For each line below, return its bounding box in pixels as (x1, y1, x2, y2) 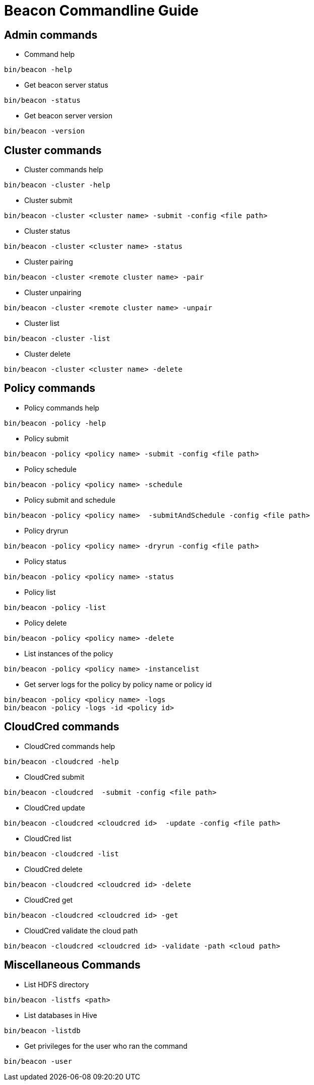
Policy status (24, 557, 67, 566)
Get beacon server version (24, 111, 112, 120)
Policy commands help (24, 403, 99, 412)
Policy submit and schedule (24, 495, 115, 504)
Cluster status (24, 227, 71, 236)
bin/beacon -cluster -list (4, 334, 110, 343)
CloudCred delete (24, 864, 83, 873)
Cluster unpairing (24, 288, 82, 297)
